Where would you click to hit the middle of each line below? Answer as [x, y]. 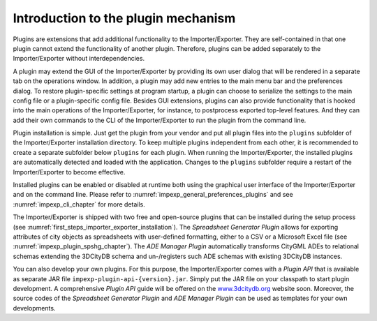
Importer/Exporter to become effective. [69, 172]
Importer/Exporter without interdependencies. [79, 59]
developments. [34, 308]
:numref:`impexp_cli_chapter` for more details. [79, 204]
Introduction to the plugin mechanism [124, 18]
